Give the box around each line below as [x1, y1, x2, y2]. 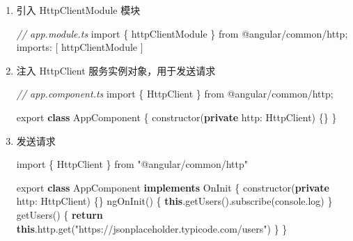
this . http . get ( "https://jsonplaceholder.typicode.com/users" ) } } [16, 221, 288, 235]
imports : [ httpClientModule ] [16, 40, 143, 54]
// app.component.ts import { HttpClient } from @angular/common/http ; [16, 86, 334, 101]
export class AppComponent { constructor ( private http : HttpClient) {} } [16, 109, 337, 124]
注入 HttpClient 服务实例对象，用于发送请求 [16, 63, 216, 77]
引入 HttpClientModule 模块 [16, 3, 141, 17]
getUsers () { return [16, 207, 103, 221]
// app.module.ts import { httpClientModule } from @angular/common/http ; [16, 26, 348, 40]
